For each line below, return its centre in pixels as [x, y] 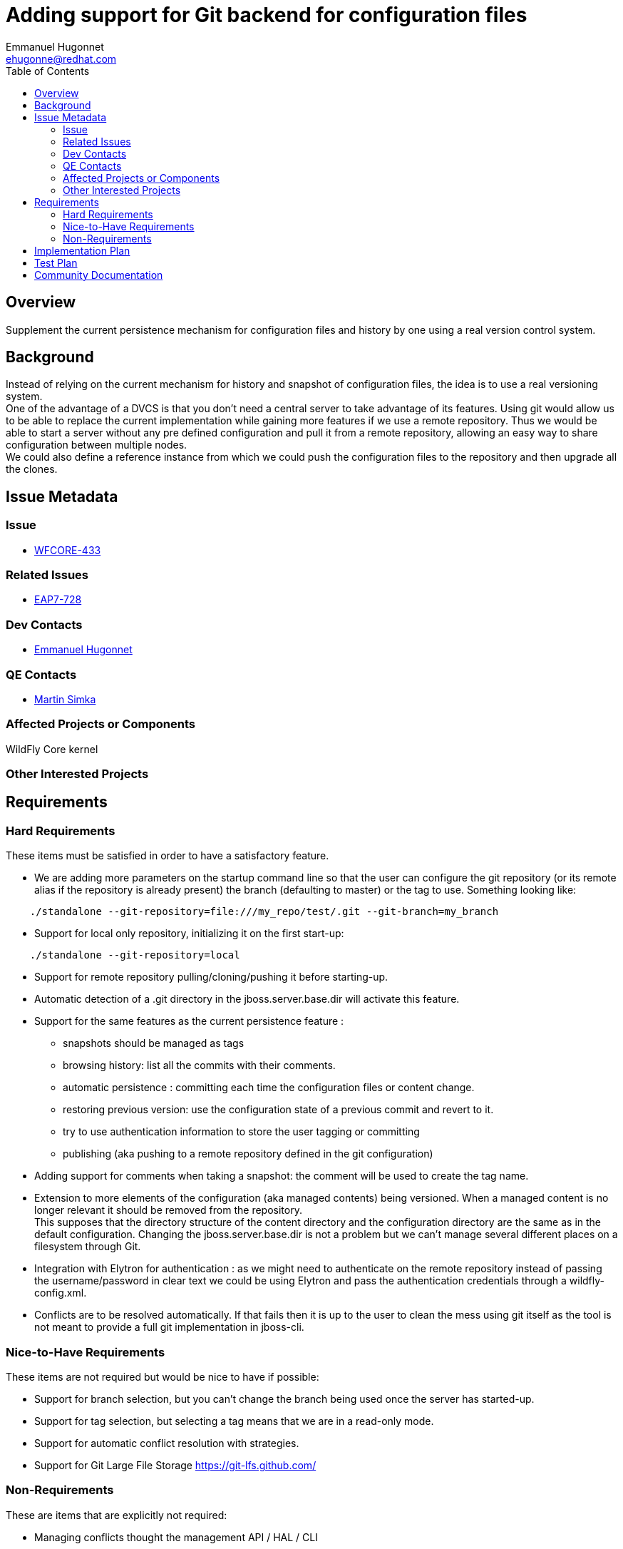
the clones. [32, 469]
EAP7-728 [58, 600]
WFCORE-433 [68, 550]
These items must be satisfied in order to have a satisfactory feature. [168, 856]
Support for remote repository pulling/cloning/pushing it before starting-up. [211, 977]
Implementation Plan [82, 250]
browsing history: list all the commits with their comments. [199, 1065]
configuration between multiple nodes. [97, 445]
